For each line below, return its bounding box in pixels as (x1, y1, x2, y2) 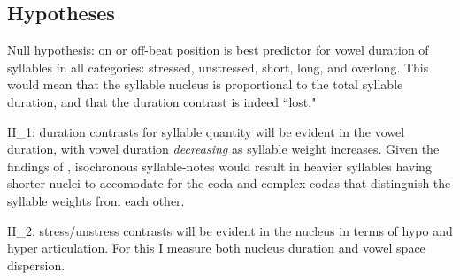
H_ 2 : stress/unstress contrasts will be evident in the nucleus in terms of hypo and (7, 221, 453, 239)
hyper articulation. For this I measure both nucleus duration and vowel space (7, 238, 425, 257)
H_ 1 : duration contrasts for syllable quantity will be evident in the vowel (7, 122, 405, 140)
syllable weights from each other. (7, 191, 185, 209)
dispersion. (7, 255, 65, 274)
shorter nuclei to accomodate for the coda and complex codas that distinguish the (7, 174, 451, 193)
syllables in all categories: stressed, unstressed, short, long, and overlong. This (7, 57, 429, 76)
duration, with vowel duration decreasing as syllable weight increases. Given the (7, 140, 440, 158)
